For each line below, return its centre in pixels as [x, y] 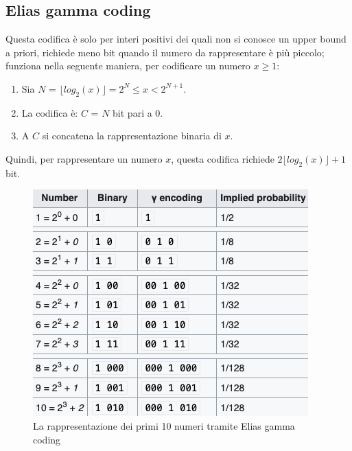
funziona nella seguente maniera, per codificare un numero [128, 66]
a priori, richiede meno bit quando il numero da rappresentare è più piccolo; [165, 52]
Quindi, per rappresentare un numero [84, 158]
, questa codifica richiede [223, 158]
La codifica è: [50, 112]
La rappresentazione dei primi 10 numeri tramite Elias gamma [164, 425]
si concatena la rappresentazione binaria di [132, 136]
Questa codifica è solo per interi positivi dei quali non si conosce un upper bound [176, 39]
